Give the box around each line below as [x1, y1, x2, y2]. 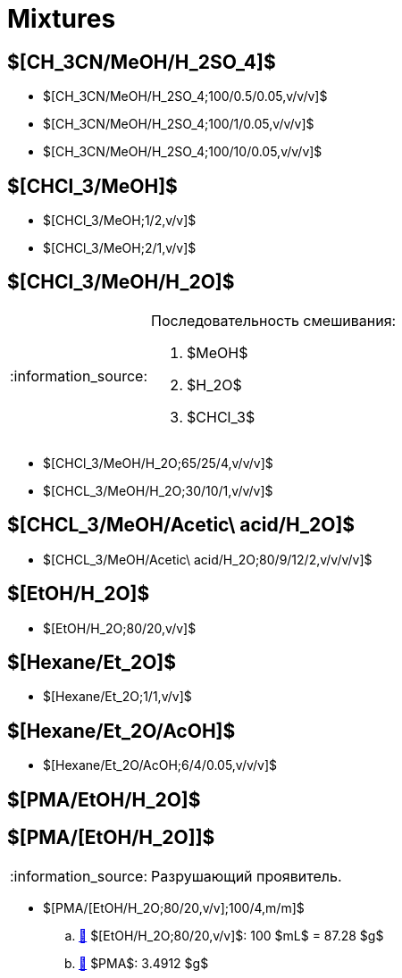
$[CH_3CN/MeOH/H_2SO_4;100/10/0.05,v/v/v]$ [43, 144, 322, 160]
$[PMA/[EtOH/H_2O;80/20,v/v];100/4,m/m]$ [43, 899, 305, 915]
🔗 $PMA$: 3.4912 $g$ [79, 955, 209, 971]
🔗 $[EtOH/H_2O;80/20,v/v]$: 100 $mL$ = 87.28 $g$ [79, 927, 384, 943]
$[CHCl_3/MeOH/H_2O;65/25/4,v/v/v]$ [43, 455, 273, 471]
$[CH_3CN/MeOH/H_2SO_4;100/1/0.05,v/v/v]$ [43, 116, 314, 132]
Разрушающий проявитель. [151, 866, 342, 885]
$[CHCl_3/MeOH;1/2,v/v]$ [43, 213, 197, 229]
